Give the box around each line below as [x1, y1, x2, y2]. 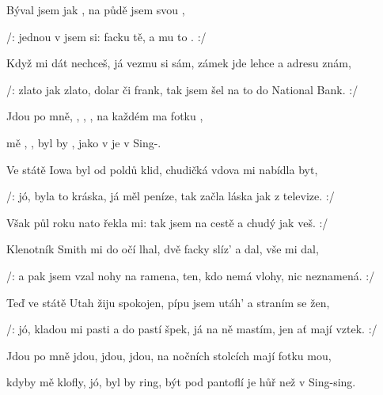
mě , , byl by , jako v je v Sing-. [6, 134, 161, 150]
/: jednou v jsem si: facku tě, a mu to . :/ [6, 28, 207, 44]
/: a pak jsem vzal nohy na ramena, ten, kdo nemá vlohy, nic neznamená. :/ [6, 267, 375, 283]
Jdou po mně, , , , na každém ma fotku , [6, 108, 203, 124]
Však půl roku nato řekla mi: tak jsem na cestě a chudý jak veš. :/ [6, 214, 328, 230]
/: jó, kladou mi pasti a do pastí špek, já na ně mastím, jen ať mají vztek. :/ [6, 321, 377, 337]
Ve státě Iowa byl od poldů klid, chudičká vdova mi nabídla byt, [6, 161, 318, 177]
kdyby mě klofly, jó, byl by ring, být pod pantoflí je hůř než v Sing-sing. [6, 374, 356, 390]
